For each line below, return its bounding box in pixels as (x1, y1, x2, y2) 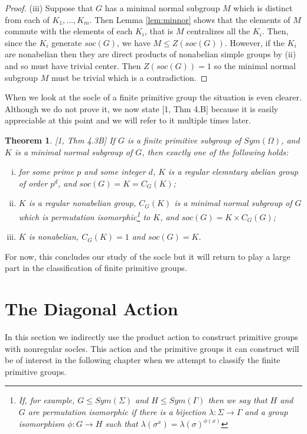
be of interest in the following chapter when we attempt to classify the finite (5, 354, 280, 366)
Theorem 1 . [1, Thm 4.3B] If (5, 133, 115, 146)
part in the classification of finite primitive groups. (5, 262, 187, 274)
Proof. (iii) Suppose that (5, 2, 93, 14)
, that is (144, 25, 174, 37)
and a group (244, 406, 288, 418)
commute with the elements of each (5, 25, 133, 37)
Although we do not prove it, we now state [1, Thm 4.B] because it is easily (5, 102, 279, 115)
